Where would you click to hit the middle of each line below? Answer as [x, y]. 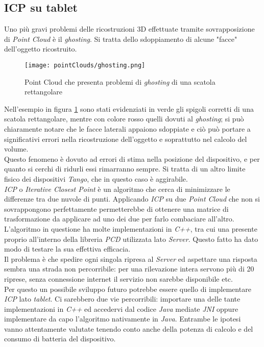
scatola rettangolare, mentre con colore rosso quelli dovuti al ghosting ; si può [124, 119]
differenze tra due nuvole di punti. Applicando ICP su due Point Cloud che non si [132, 199]
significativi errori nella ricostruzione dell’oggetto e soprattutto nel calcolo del [126, 139]
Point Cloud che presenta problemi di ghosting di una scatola [120, 81]
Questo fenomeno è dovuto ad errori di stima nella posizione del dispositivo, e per [132, 158]
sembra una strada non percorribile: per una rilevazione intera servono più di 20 [129, 269]
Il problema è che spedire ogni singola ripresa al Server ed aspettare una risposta [131, 258]
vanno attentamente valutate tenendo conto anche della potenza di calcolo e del [129, 328]
